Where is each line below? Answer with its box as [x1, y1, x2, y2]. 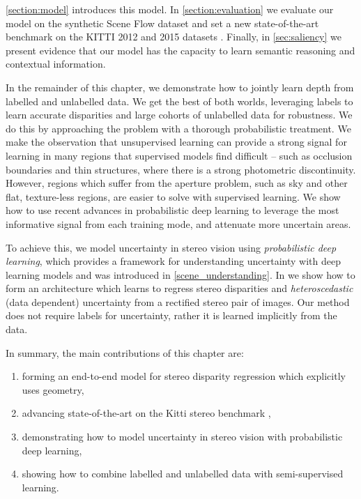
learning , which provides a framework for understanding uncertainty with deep [6, 254, 341, 268]
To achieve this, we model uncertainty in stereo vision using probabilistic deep [6, 240, 337, 254]
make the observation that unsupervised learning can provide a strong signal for [6, 135, 347, 149]
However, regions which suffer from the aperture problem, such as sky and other [6, 176, 348, 190]
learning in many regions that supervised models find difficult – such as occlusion [6, 148, 353, 162]
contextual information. [6, 56, 106, 71]
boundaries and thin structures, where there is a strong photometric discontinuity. [6, 162, 356, 176]
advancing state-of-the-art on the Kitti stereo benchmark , [22, 406, 271, 420]
